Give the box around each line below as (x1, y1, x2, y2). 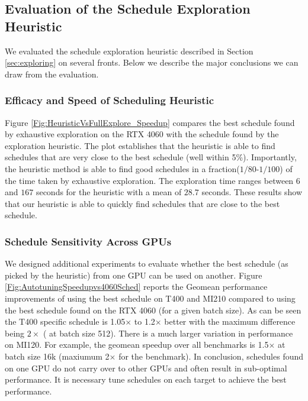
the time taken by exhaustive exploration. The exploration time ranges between (5, 174, 294, 186)
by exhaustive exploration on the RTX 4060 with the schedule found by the (5, 128, 279, 140)
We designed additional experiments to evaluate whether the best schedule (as (5, 257, 288, 270)
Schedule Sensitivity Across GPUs (5, 234, 172, 248)
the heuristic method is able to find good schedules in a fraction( (5, 162, 240, 174)
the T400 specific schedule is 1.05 (5, 315, 126, 328)
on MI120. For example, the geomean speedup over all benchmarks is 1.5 (5, 338, 269, 351)
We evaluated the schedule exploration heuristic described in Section (5, 44, 254, 57)
